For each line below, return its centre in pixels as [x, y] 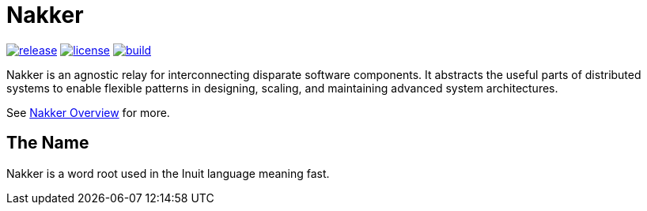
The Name [48, 143]
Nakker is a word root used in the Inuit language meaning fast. [168, 173]
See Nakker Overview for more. [88, 112]
